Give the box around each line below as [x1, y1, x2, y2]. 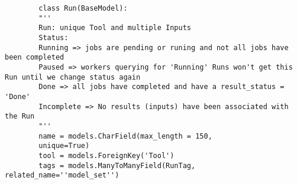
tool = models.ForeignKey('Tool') [38, 151, 175, 160]
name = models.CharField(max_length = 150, [38, 132, 212, 140]
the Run [5, 112, 35, 121]
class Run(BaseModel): [38, 4, 128, 12]
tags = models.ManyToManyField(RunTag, [38, 161, 196, 170]
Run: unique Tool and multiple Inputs [38, 24, 191, 32]
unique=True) [38, 142, 90, 150]
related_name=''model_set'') [5, 171, 120, 180]
